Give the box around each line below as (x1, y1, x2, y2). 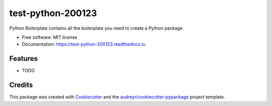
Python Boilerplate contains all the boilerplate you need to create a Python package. (9, 25, 184, 31)
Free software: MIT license (22, 34, 78, 40)
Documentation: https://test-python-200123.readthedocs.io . (22, 41, 147, 47)
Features (9, 54, 38, 63)
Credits (9, 81, 33, 89)
